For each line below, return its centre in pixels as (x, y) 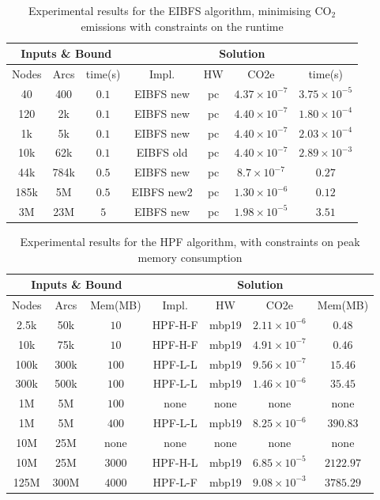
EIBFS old (162, 152)
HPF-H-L (175, 462)
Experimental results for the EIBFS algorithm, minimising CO (180, 10)
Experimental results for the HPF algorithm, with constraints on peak (190, 242)
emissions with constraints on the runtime (182, 26)
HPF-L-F (175, 481)
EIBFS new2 (162, 192)
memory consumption (190, 257)
